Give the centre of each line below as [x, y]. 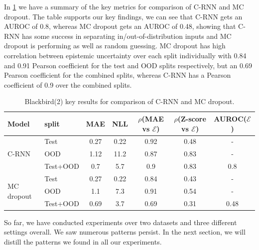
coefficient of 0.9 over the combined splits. [68, 84]
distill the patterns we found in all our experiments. [83, 241]
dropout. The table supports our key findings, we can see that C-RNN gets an [123, 16]
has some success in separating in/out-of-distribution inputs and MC [127, 36]
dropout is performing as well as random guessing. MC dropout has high [115, 46]
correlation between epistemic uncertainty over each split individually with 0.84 [125, 55]
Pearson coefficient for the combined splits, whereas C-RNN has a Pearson [118, 75]
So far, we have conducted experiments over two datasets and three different [121, 222]
